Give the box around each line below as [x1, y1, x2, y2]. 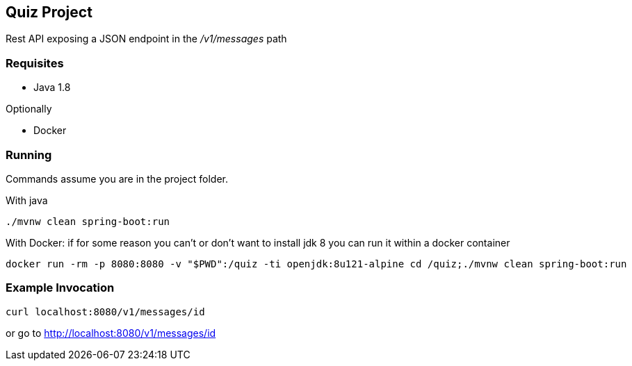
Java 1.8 [33, 81, 71, 94]
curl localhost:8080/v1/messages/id [6, 306, 205, 317]
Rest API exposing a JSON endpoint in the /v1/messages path [6, 33, 287, 45]
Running [6, 147, 52, 162]
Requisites [6, 56, 64, 70]
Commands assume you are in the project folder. [6, 172, 229, 185]
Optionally [6, 103, 52, 115]
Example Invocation [6, 281, 115, 295]
